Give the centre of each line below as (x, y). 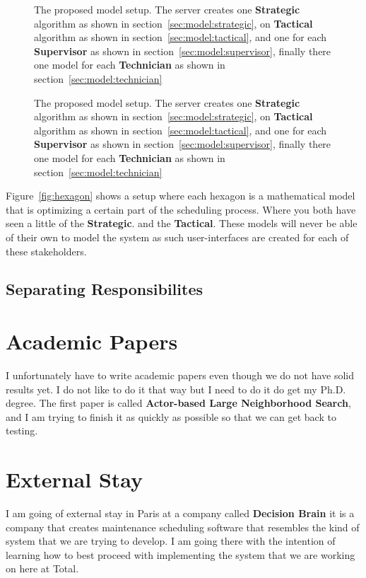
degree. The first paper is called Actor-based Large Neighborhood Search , (178, 403)
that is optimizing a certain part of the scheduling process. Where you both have (181, 209)
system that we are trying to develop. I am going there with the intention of (171, 541)
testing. (22, 430)
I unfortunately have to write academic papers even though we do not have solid (180, 375)
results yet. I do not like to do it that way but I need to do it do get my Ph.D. (176, 389)
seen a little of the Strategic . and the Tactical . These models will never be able (182, 223)
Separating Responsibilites (105, 289)
